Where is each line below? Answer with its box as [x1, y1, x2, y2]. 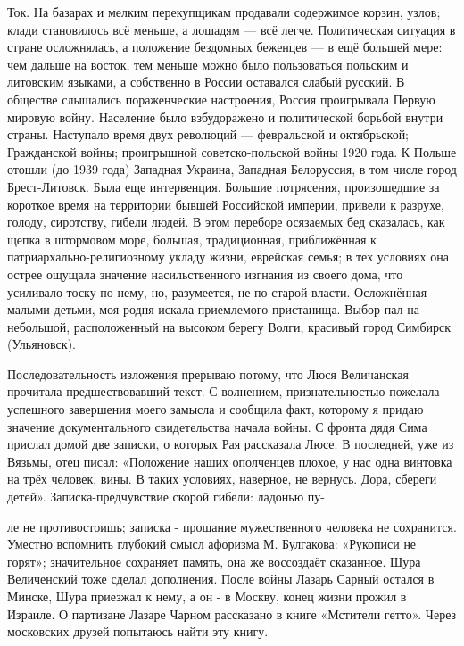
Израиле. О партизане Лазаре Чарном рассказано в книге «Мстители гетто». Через [7, 604, 457, 623]
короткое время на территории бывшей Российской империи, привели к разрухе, [7, 195, 444, 213]
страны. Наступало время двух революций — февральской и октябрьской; [7, 125, 410, 144]
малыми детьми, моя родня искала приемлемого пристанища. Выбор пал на [7, 300, 419, 319]
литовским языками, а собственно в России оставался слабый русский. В [7, 72, 405, 91]
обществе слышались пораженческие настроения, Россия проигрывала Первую [7, 89, 435, 108]
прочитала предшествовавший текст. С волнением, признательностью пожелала [7, 382, 440, 401]
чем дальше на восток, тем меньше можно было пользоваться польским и [7, 54, 409, 73]
